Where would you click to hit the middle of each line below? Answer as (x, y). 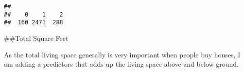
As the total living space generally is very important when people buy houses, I (122, 54)
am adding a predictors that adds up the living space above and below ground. (121, 64)
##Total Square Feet (36, 38)
